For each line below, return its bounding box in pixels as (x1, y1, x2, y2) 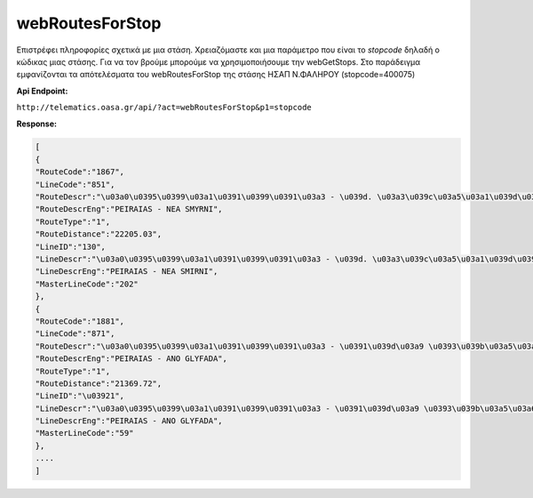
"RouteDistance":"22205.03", (35, 229, 163, 239)
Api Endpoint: (16, 85, 68, 96)
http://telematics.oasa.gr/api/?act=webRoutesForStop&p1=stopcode (16, 102, 313, 113)
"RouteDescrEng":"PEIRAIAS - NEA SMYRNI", (35, 205, 223, 214)
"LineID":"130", (35, 241, 107, 252)
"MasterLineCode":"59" (35, 428, 134, 438)
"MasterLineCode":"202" (35, 278, 139, 289)
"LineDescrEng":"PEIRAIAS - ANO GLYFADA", (35, 416, 223, 426)
